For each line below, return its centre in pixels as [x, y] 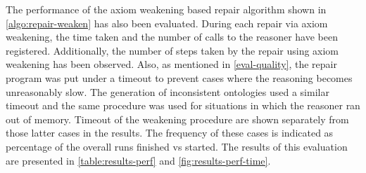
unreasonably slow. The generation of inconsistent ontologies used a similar [168, 91]
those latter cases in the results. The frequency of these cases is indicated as [170, 133]
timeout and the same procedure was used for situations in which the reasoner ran [183, 105]
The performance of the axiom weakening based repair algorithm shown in [166, 9]
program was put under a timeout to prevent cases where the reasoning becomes [179, 77]
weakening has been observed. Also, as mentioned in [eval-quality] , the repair [171, 64]
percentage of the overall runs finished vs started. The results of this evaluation [177, 146]
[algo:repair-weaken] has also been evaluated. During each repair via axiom [167, 23]
